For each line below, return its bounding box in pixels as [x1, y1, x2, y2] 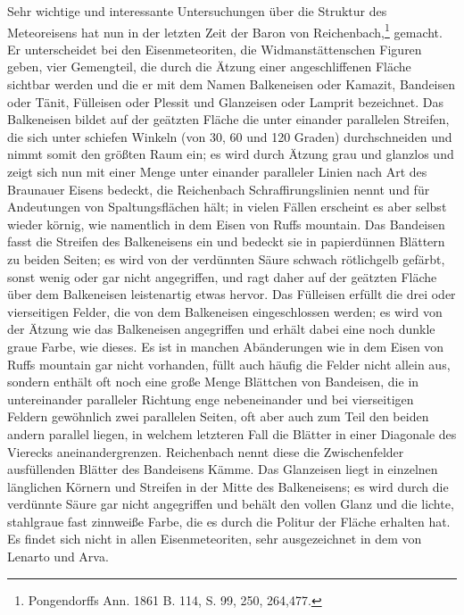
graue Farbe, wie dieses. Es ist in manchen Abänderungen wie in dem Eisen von [7, 337, 444, 355]
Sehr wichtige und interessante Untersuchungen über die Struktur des [7, 2, 387, 20]
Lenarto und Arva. [7, 547, 109, 566]
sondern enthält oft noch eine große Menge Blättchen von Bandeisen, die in [7, 372, 419, 391]
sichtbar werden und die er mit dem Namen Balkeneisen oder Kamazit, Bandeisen [7, 75, 456, 94]
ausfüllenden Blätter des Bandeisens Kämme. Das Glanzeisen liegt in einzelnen [7, 460, 438, 478]
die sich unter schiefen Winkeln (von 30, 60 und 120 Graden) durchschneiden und [7, 127, 452, 145]
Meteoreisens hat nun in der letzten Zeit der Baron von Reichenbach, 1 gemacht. [7, 20, 443, 41]
